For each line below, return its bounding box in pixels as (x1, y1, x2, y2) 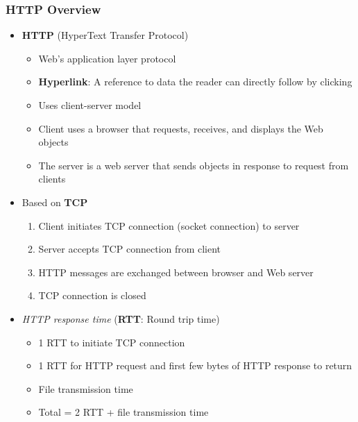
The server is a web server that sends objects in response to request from (38, 158, 349, 172)
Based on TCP (22, 194, 88, 209)
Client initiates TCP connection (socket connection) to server (38, 218, 300, 233)
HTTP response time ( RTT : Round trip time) (22, 311, 220, 326)
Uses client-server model (38, 98, 142, 112)
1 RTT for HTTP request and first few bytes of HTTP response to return (38, 358, 352, 373)
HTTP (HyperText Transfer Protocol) (22, 28, 189, 42)
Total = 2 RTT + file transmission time (38, 405, 209, 419)
